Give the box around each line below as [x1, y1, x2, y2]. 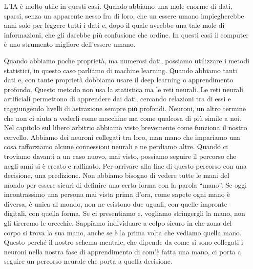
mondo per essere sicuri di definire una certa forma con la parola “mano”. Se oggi [4, 179, 247, 190]
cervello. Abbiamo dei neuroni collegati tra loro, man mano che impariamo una [4, 132, 240, 142]
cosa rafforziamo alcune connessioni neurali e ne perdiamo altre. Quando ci [4, 141, 228, 152]
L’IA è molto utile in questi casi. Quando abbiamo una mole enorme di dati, [4, 1, 232, 11]
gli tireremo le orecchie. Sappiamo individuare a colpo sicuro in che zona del [4, 218, 232, 228]
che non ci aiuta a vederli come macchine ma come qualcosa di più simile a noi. [4, 113, 241, 123]
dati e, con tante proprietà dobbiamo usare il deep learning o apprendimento [4, 75, 233, 85]
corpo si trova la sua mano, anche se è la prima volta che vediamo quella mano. [4, 227, 242, 237]
